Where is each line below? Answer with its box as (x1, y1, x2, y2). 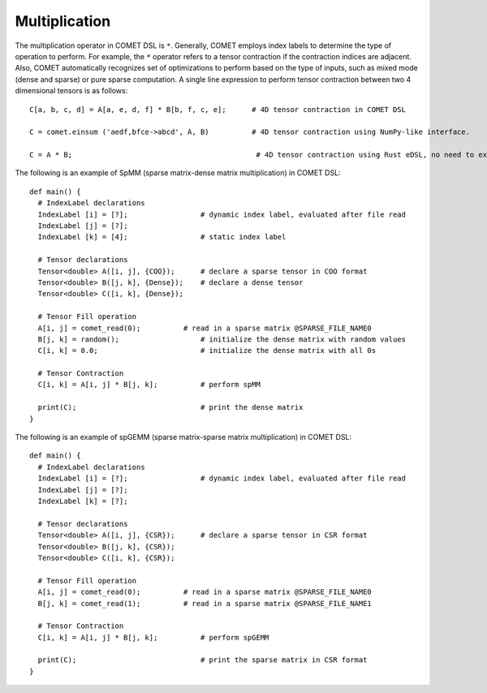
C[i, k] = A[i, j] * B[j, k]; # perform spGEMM (37, 633, 269, 642)
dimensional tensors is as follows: (15, 86, 128, 96)
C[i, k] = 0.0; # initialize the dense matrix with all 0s (37, 346, 377, 355)
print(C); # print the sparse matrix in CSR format (37, 656, 368, 665)
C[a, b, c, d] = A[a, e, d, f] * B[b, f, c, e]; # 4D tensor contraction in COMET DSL (29, 105, 406, 114)
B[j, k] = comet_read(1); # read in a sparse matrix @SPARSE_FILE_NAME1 (37, 599, 373, 608)
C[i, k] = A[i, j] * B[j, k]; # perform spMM (37, 380, 261, 390)
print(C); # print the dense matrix (37, 402, 304, 412)
